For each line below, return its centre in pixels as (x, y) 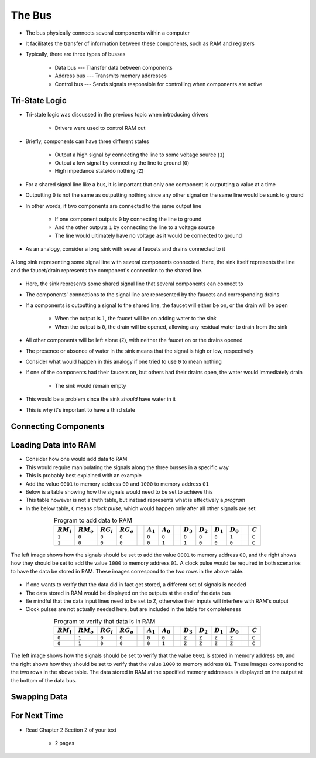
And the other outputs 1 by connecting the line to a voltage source (135, 227)
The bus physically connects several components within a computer (108, 33)
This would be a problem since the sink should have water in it (101, 399)
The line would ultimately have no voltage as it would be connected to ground (148, 235)
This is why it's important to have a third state (80, 409)
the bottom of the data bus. (44, 680)
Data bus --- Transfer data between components (114, 67)
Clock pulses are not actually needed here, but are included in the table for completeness (133, 609)
